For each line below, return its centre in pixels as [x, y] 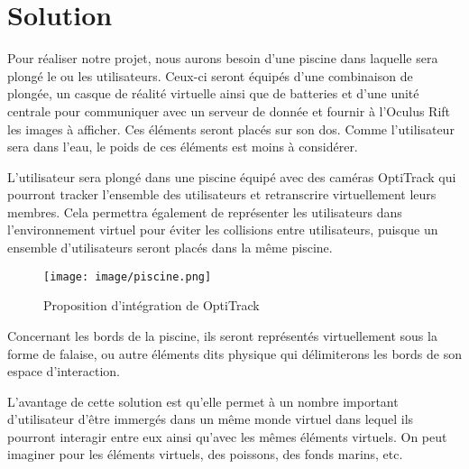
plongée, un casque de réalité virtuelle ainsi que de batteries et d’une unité [213, 93]
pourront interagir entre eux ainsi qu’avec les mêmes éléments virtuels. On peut [227, 436]
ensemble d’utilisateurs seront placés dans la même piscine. [170, 248]
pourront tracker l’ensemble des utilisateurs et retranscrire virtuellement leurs [222, 194]
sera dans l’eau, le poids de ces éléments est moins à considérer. [183, 147]
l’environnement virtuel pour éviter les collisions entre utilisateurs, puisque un [223, 230]
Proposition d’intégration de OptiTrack [152, 305]
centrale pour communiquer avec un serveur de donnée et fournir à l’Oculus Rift [229, 110]
